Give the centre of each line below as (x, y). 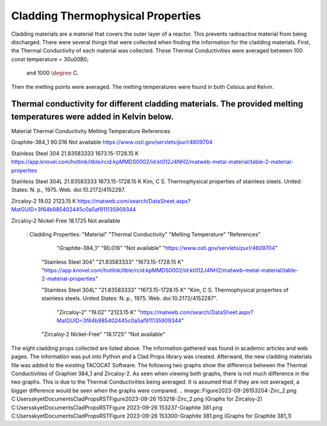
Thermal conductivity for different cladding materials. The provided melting (157, 104)
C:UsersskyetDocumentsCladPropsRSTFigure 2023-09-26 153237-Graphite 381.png (117, 407)
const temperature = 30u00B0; (50, 59)
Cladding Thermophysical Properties (106, 16)
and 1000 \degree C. (52, 73)
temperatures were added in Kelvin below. (92, 116)
